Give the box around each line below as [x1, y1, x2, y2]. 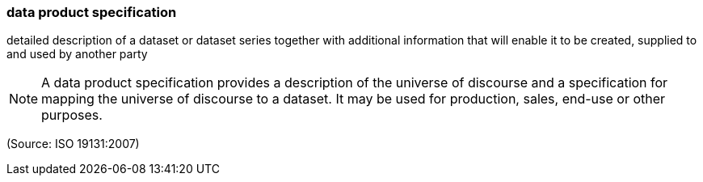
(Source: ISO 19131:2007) [6, 137, 140, 151]
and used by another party [6, 47, 148, 61]
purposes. [41, 107, 103, 124]
